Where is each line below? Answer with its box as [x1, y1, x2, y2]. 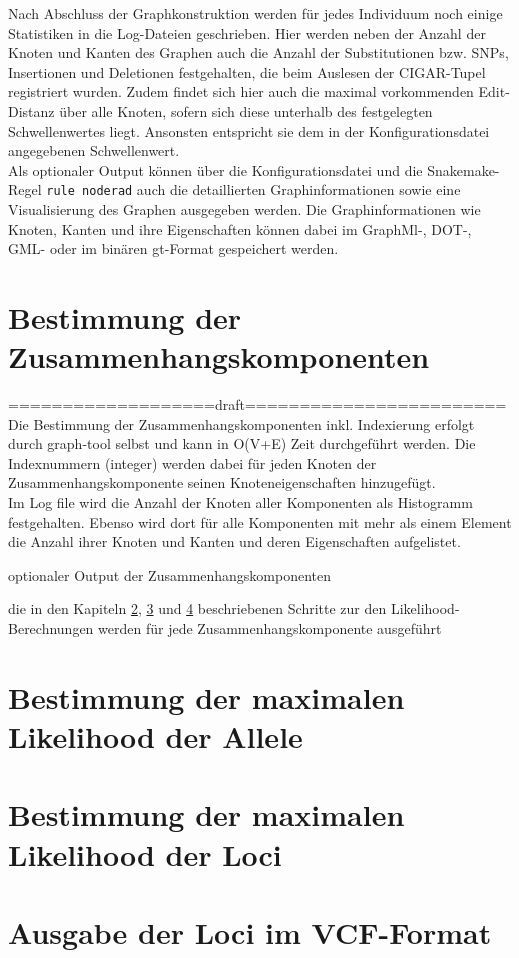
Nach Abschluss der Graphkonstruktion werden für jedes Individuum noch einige [8, 3, 503, 23]
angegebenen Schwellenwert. [8, 140, 180, 161]
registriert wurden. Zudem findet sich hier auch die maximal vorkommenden [8, 81, 474, 102]
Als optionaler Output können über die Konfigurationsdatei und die [8, 159, 423, 180]
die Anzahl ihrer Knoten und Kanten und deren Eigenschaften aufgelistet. [8, 531, 461, 552]
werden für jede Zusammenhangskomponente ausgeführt [98, 618, 442, 639]
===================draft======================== [8, 394, 507, 415]
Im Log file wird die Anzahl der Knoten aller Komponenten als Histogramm [8, 492, 473, 513]
